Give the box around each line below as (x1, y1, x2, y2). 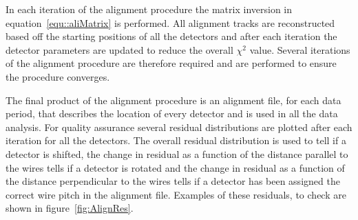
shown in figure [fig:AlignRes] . (6, 201, 134, 215)
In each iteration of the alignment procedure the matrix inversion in (6, 2, 293, 16)
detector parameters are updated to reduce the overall (6, 42, 233, 57)
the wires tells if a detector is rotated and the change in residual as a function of (6, 160, 345, 174)
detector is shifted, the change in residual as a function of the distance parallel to (6, 146, 348, 161)
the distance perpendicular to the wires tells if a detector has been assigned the (6, 174, 340, 188)
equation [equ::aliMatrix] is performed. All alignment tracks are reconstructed (6, 15, 335, 30)
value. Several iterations (249, 42, 350, 57)
